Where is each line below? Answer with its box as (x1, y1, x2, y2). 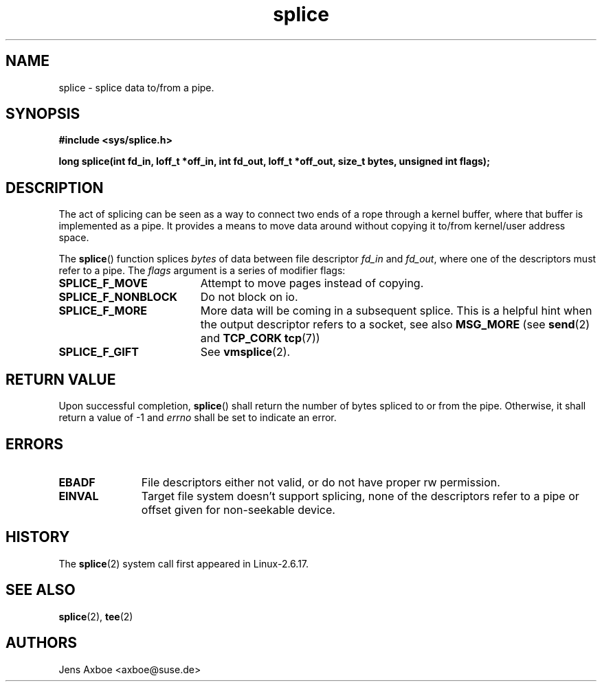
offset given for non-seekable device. (141, 502, 335, 517)
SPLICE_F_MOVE (58, 276, 148, 291)
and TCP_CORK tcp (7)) (200, 331, 320, 346)
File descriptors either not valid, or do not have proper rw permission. (141, 475, 500, 489)
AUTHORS (5, 634, 78, 652)
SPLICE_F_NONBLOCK (58, 290, 178, 304)
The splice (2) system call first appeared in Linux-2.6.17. (58, 557, 309, 570)
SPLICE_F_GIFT (58, 345, 139, 359)
